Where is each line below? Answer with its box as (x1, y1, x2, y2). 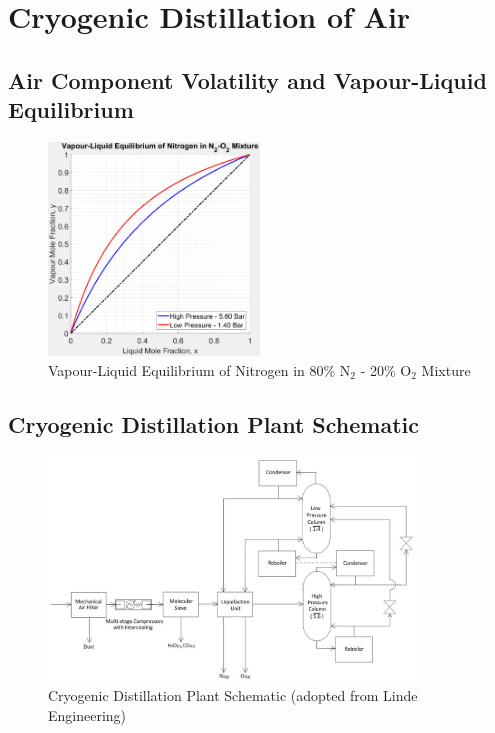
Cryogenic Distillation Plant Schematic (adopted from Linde (48, 685, 418, 705)
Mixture (421, 359, 471, 380)
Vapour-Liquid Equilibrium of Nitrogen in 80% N (48, 359, 351, 380)
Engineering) (48, 704, 127, 725)
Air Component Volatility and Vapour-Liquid (8, 64, 487, 95)
